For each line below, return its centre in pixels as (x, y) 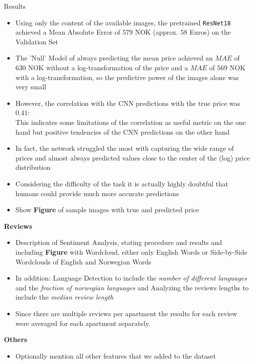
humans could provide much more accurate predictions (97, 193)
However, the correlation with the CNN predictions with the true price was (128, 103)
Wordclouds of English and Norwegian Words (83, 261)
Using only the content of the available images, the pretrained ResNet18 (123, 22)
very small (31, 87)
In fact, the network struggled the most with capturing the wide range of (125, 148)
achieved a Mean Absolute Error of (68, 32)
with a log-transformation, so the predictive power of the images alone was (127, 77)
